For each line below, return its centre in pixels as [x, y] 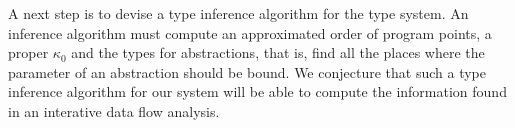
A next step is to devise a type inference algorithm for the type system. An [238, 13]
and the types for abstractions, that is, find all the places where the [278, 52]
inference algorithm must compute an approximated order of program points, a [250, 32]
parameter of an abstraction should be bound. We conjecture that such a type [247, 71]
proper [28, 52]
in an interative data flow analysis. [114, 110]
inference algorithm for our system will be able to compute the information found [257, 91]
